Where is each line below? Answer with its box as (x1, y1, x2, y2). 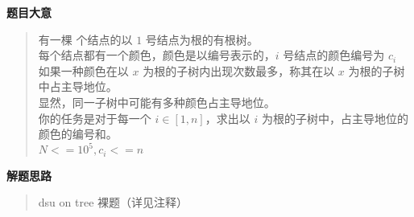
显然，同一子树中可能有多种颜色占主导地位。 (38, 93, 275, 110)
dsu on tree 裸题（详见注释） (38, 194, 188, 211)
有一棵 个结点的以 (38, 31, 133, 47)
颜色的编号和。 (38, 125, 118, 142)
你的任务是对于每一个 (38, 109, 151, 126)
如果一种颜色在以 (38, 62, 129, 79)
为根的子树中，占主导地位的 (261, 109, 408, 126)
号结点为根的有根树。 (145, 31, 259, 47)
